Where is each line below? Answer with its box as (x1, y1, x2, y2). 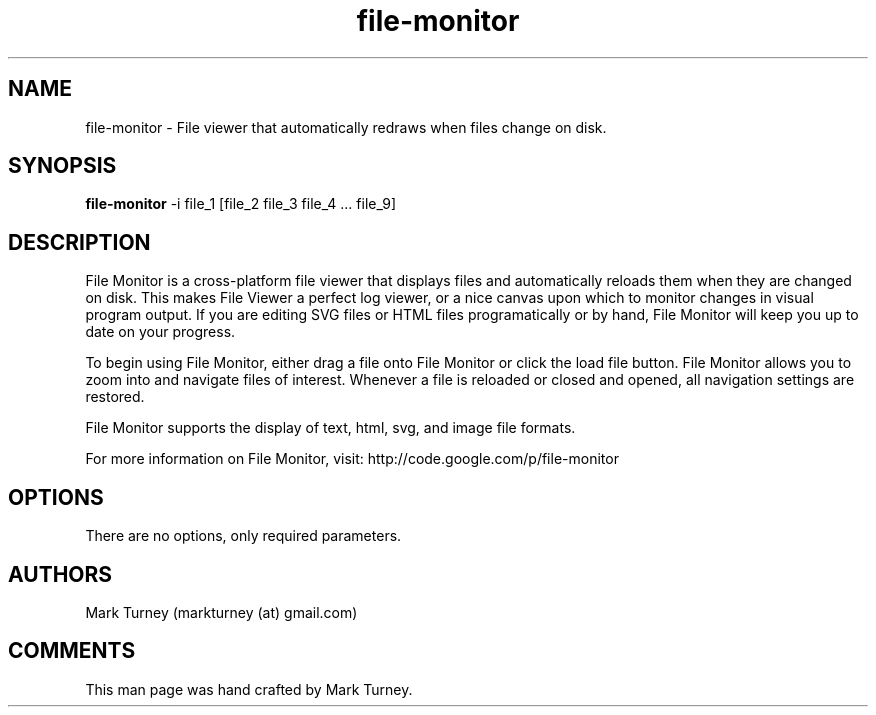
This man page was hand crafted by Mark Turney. (85, 680, 413, 698)
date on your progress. (85, 323, 236, 341)
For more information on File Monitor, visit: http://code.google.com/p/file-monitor (85, 450, 619, 468)
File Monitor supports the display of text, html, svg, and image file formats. (85, 419, 576, 437)
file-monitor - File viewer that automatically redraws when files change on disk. (85, 118, 607, 136)
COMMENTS (8, 638, 136, 664)
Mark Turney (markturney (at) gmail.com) (85, 603, 358, 621)
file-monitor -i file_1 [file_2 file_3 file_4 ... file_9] (85, 195, 397, 213)
